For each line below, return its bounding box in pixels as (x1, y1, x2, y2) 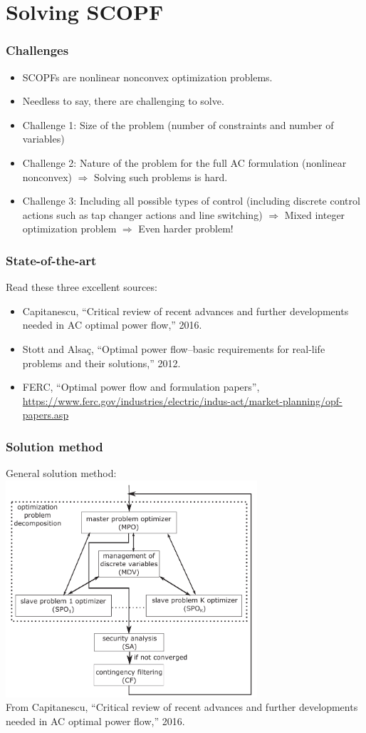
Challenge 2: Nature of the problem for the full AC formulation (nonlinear (22, 155, 347, 170)
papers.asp (22, 407, 69, 422)
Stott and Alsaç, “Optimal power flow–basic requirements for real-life (22, 341, 325, 356)
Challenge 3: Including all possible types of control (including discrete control (22, 193, 360, 208)
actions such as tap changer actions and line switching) (22, 207, 263, 222)
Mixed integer (284, 207, 345, 222)
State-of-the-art (6, 251, 97, 269)
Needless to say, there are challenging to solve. (22, 93, 224, 108)
